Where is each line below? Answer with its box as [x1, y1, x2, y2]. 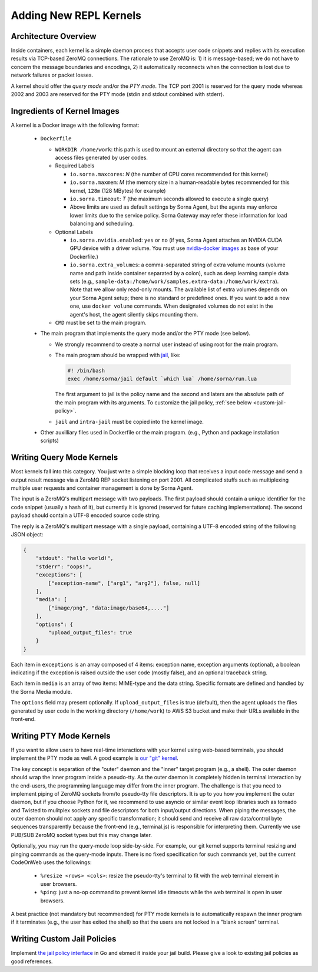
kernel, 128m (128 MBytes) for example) [69, 187, 166, 194]
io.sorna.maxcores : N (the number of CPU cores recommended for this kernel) [69, 170, 269, 177]
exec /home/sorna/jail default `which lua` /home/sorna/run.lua [67, 375, 257, 383]
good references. [11, 958, 53, 965]
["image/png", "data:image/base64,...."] [48, 604, 170, 611]
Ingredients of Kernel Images [11, 106, 120, 116]
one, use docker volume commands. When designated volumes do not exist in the [69, 302, 273, 309]
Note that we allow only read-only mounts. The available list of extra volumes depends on [69, 286, 288, 293]
